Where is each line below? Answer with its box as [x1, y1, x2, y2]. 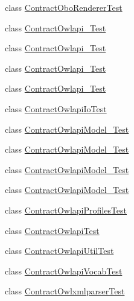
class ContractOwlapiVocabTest [5, 264, 123, 277]
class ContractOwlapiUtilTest [5, 244, 114, 257]
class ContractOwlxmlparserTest [5, 285, 125, 297]
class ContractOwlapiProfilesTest [5, 203, 127, 216]
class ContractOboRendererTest [5, 1, 123, 13]
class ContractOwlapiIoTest [5, 102, 107, 115]
